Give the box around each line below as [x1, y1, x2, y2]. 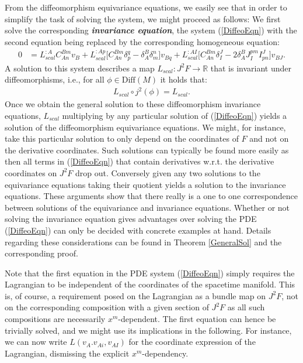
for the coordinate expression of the [128, 335, 256, 348]
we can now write [5, 335, 67, 348]
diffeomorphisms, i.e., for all [5, 73, 105, 85]
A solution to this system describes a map [5, 61, 155, 74]
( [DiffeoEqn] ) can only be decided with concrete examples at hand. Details [5, 224, 271, 236]
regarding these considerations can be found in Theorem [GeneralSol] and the [5, 235, 282, 248]
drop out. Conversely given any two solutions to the [75, 166, 260, 179]
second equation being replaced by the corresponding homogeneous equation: [5, 35, 280, 47]
